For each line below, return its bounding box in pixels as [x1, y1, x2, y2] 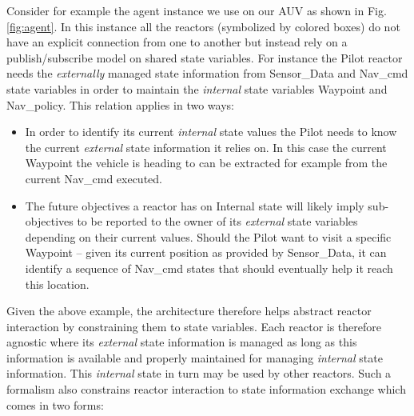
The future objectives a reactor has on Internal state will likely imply [25, 197, 364, 214]
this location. [25, 275, 90, 292]
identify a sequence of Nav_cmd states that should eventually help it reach [25, 259, 393, 276]
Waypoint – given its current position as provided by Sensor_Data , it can [25, 244, 387, 261]
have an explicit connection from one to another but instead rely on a [6, 34, 348, 50]
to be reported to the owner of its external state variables [77, 213, 358, 230]
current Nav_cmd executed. [25, 170, 162, 186]
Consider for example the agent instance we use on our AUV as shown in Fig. [6, 2, 387, 18]
